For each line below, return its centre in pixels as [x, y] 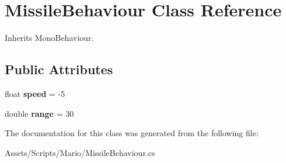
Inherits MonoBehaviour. [49, 38]
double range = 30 [39, 113]
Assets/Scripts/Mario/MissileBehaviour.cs [80, 152]
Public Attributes [59, 69]
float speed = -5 [35, 93]
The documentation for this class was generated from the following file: [132, 133]
